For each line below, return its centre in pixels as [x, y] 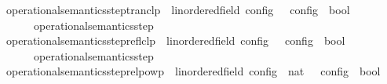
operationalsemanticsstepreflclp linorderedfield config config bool [175, 40]
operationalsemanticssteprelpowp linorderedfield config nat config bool [193, 71]
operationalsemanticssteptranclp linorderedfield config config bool [178, 9]
